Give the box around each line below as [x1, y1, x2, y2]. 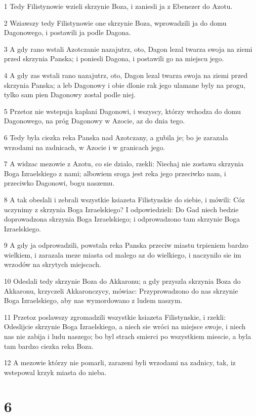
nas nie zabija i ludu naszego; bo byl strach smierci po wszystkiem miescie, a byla [4, 331, 251, 341]
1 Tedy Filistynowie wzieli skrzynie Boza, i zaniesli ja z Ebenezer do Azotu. [4, 1, 233, 11]
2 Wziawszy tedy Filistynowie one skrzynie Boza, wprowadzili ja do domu [4, 17, 227, 28]
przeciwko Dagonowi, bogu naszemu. [4, 178, 115, 188]
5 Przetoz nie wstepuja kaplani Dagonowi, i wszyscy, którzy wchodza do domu [4, 106, 241, 116]
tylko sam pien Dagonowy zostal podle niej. [4, 89, 136, 100]
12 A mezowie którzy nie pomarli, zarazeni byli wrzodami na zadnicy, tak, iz [4, 357, 236, 368]
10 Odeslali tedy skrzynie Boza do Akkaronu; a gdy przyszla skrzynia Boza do [4, 276, 241, 286]
